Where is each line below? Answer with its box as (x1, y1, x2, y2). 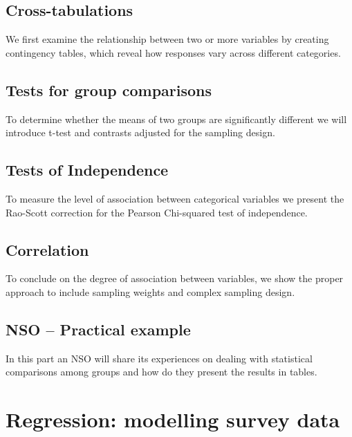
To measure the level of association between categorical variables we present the (6, 191, 344, 205)
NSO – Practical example (6, 318, 191, 340)
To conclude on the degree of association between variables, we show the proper (6, 271, 344, 286)
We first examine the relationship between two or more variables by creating (6, 32, 329, 46)
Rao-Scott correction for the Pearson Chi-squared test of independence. (6, 205, 308, 219)
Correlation (6, 239, 89, 260)
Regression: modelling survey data (6, 405, 340, 434)
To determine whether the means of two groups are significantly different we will (6, 111, 347, 126)
